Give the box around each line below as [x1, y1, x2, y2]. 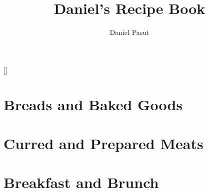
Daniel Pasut [109, 27, 149, 37]
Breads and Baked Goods [3, 94, 183, 114]
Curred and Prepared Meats [3, 133, 203, 153]
